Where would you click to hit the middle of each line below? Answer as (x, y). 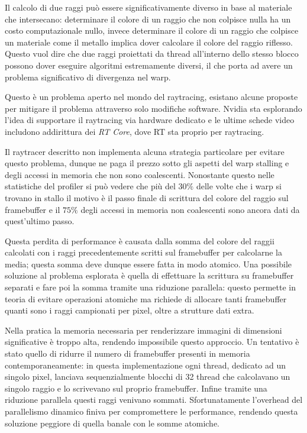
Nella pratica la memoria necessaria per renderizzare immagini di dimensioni (143, 330)
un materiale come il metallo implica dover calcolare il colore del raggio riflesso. (149, 42)
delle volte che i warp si (239, 186)
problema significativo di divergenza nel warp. (88, 77)
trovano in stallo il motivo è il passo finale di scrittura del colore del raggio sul (147, 197)
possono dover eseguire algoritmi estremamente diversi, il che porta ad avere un (149, 65)
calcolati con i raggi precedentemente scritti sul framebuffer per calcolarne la (143, 252)
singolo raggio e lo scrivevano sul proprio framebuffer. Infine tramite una (136, 388)
